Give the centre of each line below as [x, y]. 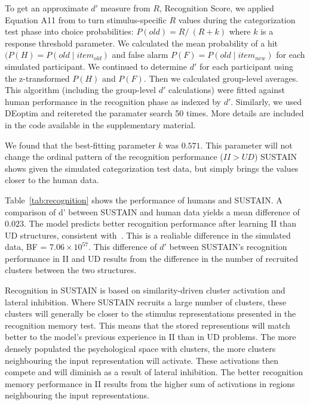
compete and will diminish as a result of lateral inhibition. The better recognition [154, 372]
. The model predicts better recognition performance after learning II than [160, 223]
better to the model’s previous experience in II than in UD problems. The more [151, 337]
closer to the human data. [52, 180]
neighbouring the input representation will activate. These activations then [142, 360]
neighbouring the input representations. [77, 395]
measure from [125, 8]
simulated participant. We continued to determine [96, 66]
